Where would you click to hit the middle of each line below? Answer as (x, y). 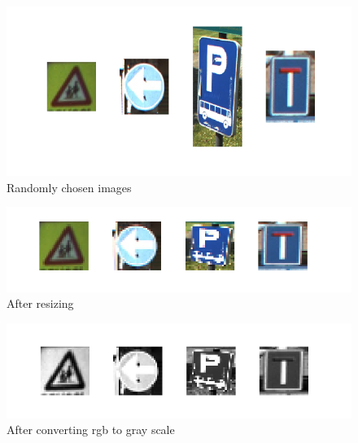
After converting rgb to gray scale (91, 430)
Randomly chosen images (69, 187)
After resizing (40, 303)
